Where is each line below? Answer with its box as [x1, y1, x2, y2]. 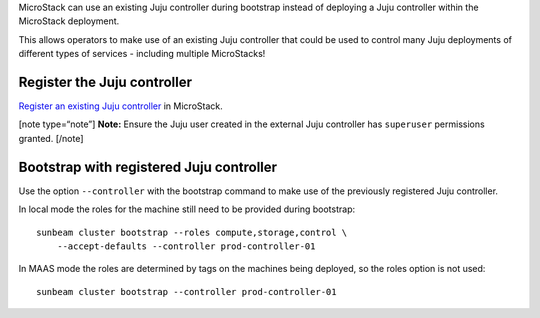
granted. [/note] [18, 132, 84, 144]
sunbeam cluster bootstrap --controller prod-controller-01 [36, 286, 337, 297]
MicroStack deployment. [18, 15, 120, 27]
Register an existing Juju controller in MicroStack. [18, 100, 224, 112]
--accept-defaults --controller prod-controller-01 [56, 240, 316, 252]
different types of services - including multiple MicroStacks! [18, 48, 266, 60]
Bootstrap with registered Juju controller [18, 158, 278, 175]
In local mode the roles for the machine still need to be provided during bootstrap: [18, 203, 355, 215]
